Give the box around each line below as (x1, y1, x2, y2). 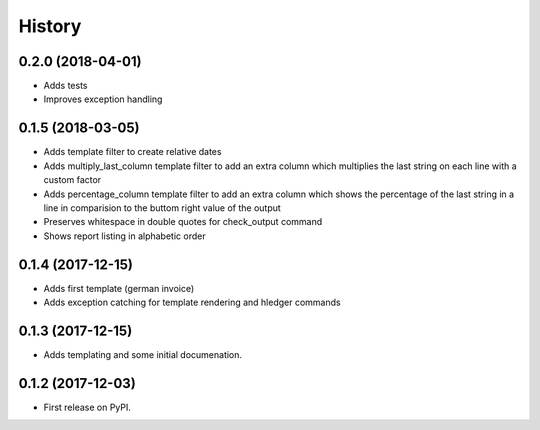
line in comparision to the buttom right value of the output (43, 201, 282, 214)
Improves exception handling (43, 93, 163, 105)
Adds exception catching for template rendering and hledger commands (43, 296, 341, 308)
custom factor (43, 174, 102, 186)
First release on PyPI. (43, 401, 132, 413)
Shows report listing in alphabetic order (43, 230, 206, 242)
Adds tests (43, 80, 88, 92)
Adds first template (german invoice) (43, 282, 195, 294)
